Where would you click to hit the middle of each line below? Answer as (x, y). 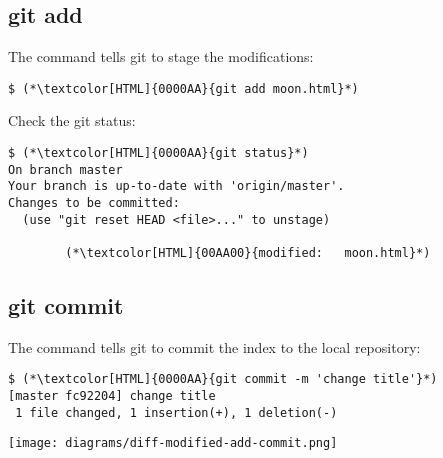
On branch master (65, 169)
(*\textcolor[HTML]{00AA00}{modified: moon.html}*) (248, 252)
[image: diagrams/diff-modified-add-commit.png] (173, 443)
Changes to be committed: (94, 203)
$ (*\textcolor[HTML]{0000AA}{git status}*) (158, 153)
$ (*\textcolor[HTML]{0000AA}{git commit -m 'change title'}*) (223, 379)
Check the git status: (72, 120)
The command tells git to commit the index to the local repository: (214, 346)
